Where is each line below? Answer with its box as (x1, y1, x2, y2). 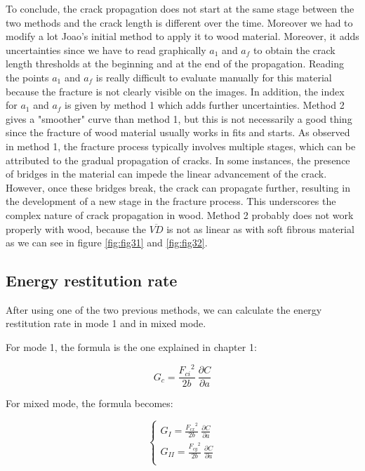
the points (6, 69, 49, 84)
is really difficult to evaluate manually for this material (95, 69, 332, 84)
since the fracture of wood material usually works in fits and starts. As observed (6, 125, 350, 140)
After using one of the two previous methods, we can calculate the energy (6, 302, 322, 317)
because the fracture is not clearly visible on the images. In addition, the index (6, 84, 345, 98)
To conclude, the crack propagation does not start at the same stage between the (6, 1, 354, 15)
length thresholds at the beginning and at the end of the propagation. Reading (6, 56, 344, 71)
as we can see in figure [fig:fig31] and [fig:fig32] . (6, 235, 208, 250)
